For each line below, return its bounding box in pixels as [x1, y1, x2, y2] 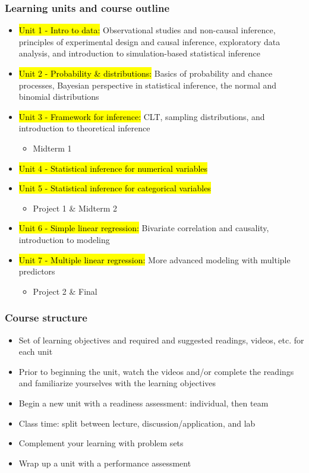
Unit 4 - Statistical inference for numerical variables [18, 162, 208, 174]
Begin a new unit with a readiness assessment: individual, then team [18, 396, 269, 409]
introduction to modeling [18, 233, 110, 245]
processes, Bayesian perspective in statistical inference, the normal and [18, 78, 277, 91]
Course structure [5, 310, 87, 325]
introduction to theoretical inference [18, 122, 150, 134]
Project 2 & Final [33, 285, 97, 297]
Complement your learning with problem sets [18, 437, 184, 449]
